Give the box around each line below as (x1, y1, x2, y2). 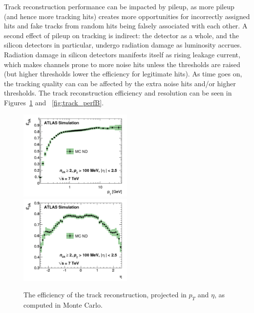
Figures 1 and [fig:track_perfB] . (4, 97, 104, 107)
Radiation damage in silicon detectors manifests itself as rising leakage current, (4, 49, 240, 59)
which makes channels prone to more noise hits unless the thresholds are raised (4, 59, 240, 69)
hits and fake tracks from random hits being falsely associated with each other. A (4, 21, 248, 31)
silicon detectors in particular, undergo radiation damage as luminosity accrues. (4, 40, 242, 50)
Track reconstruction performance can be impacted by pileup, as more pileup (4, 1, 234, 11)
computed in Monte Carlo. (23, 299, 103, 310)
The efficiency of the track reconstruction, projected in (23, 289, 187, 300)
